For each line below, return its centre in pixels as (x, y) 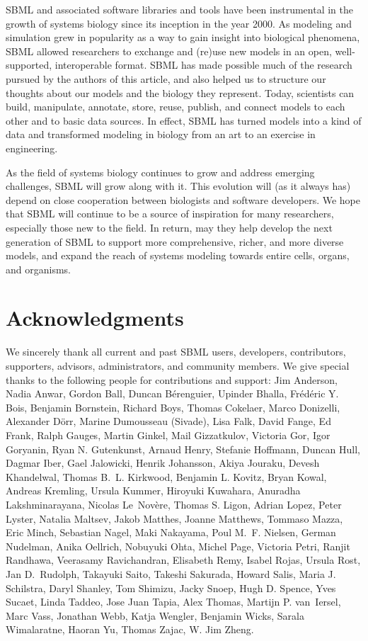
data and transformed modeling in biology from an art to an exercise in (161, 134)
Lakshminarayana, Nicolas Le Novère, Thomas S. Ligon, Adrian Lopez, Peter (174, 504)
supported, (29, 65)
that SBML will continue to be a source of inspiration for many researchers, (170, 214)
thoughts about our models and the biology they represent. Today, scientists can (180, 92)
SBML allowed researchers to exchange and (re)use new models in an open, (169, 51)
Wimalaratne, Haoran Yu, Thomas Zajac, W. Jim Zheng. (130, 629)
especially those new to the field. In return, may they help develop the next (169, 227)
